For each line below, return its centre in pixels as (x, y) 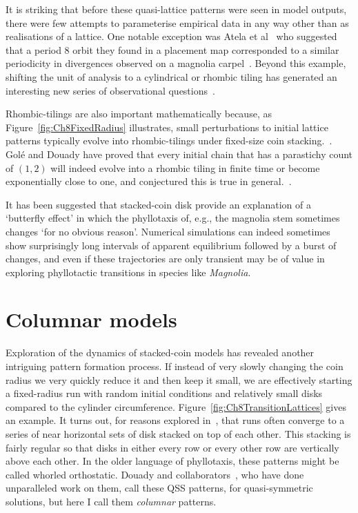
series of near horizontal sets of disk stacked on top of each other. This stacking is (178, 433)
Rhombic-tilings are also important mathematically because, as (139, 114)
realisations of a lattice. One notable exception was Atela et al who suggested (171, 36)
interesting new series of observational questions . (110, 90)
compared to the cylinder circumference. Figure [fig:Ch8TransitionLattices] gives (176, 406)
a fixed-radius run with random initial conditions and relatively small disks (164, 393)
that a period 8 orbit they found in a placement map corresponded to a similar (172, 49)
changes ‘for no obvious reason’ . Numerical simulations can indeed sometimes (168, 231)
